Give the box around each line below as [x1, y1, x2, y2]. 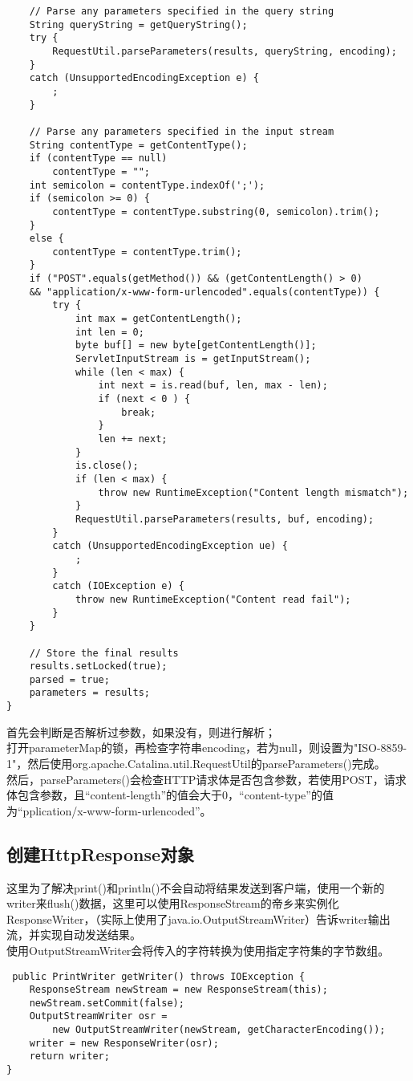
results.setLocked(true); [29, 660, 168, 673]
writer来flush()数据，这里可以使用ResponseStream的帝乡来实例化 [6, 895, 339, 912]
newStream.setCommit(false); [29, 997, 184, 1009]
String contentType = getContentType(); [29, 139, 248, 151]
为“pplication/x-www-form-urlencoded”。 [6, 802, 212, 819]
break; [121, 406, 156, 418]
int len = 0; [75, 326, 144, 338]
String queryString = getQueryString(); [29, 18, 248, 30]
